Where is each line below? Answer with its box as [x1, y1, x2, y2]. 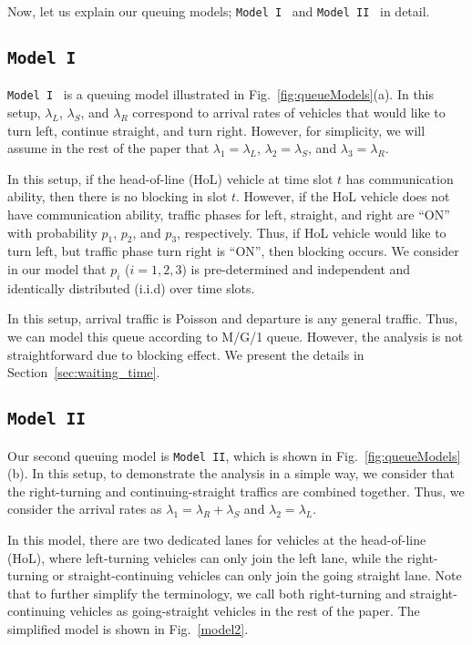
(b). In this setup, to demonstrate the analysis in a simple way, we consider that [7, 464, 455, 483]
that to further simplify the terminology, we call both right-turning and [7, 583, 406, 602]
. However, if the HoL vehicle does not [236, 187, 450, 206]
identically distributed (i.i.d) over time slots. [7, 278, 255, 297]
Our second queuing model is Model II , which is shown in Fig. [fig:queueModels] [7, 445, 461, 465]
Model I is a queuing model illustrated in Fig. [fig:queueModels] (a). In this [7, 85, 435, 104]
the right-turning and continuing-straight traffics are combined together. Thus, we [7, 481, 465, 500]
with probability [7, 222, 97, 241]
